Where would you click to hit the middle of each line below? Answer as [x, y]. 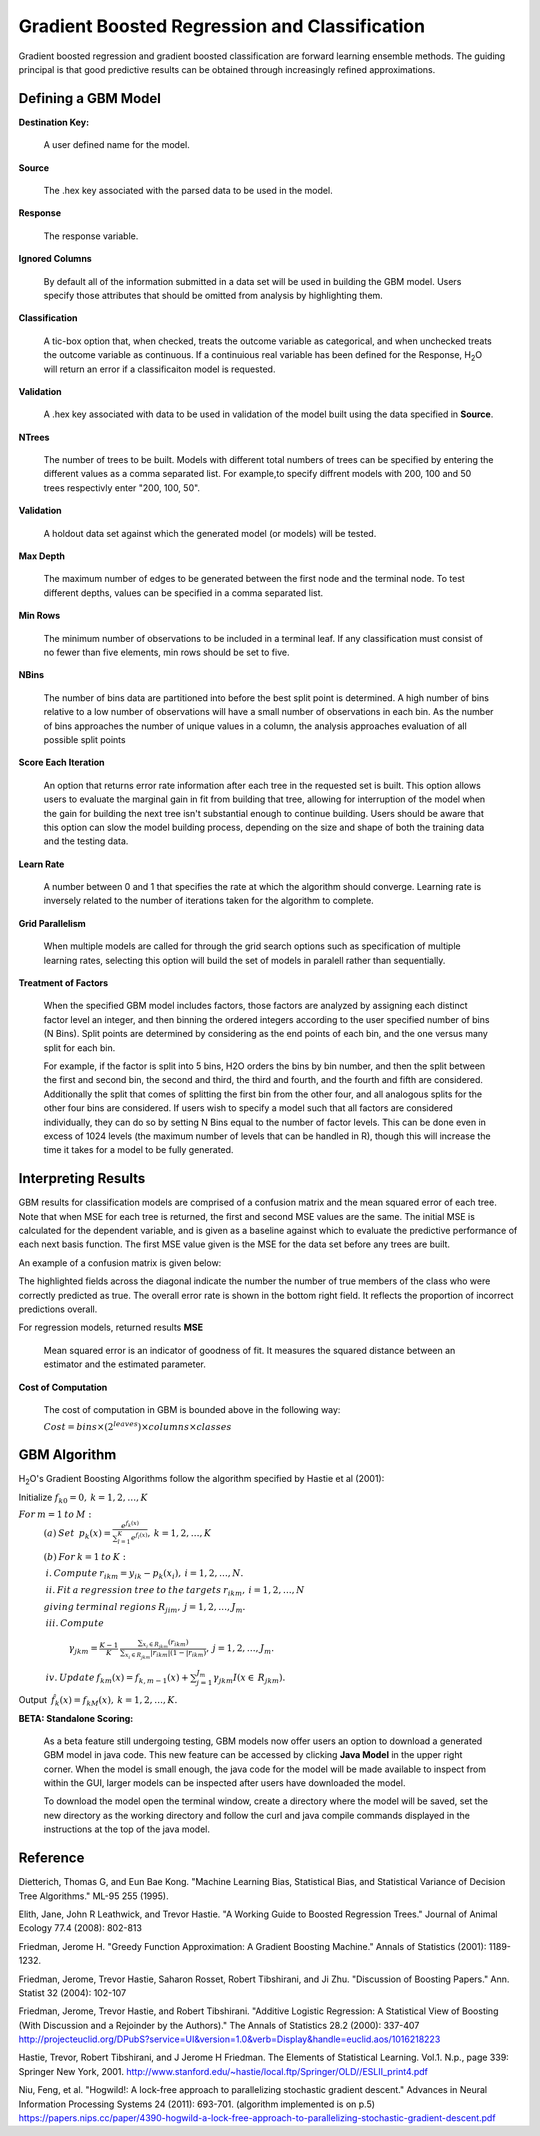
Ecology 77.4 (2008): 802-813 [80, 1928]
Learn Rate [41, 864]
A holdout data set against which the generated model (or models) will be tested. [210, 533]
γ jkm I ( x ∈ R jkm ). [249, 1679]
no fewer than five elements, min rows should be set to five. [166, 652]
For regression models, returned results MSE [111, 1327]
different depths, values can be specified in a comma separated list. [183, 592]
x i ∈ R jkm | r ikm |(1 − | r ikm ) [166, 1654]
